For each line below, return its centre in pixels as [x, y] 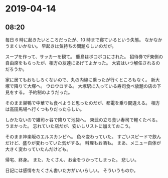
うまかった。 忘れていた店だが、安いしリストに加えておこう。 [69, 126]
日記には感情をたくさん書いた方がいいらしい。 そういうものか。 [72, 170]
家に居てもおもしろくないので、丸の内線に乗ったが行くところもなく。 [77, 80]
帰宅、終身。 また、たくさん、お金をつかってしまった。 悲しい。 [72, 160]
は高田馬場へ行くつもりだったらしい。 [45, 109]
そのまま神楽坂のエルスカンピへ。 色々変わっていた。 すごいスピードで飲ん [83, 136]
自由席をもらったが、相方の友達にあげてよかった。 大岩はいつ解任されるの [83, 63]
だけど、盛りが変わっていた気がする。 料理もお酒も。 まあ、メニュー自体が [83, 143]
